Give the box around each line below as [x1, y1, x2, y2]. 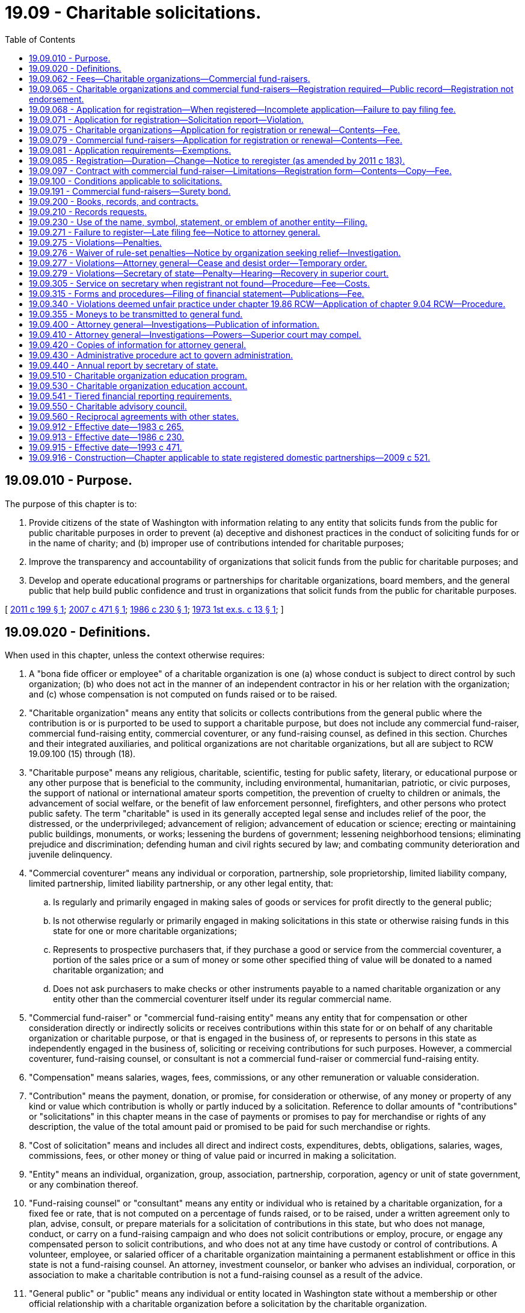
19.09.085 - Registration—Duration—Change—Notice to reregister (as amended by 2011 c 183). [29, 155, 405, 166]
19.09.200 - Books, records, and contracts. [29, 196, 198, 207]
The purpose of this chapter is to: [5, 498, 137, 509]
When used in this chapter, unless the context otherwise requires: [5, 650, 265, 661]
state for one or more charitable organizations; [53, 926, 237, 937]
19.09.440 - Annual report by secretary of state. [29, 360, 218, 370]
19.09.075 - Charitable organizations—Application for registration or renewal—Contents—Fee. [29, 124, 401, 135]
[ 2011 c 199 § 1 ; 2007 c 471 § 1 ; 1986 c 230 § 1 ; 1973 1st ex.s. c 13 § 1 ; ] [5, 603, 284, 614]
